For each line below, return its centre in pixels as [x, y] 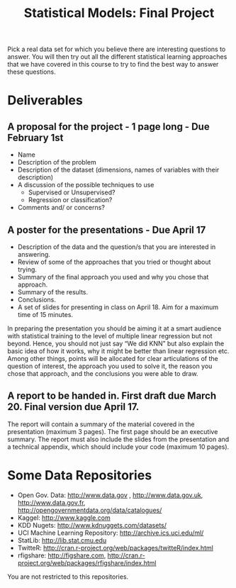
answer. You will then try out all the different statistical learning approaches [117, 57]
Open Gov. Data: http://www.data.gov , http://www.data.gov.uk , [110, 495]
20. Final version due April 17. [73, 407]
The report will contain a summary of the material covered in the [101, 424]
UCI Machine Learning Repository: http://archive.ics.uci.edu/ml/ [111, 533]
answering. [34, 254]
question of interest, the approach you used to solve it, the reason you [110, 366]
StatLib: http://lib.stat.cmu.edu [62, 540]
